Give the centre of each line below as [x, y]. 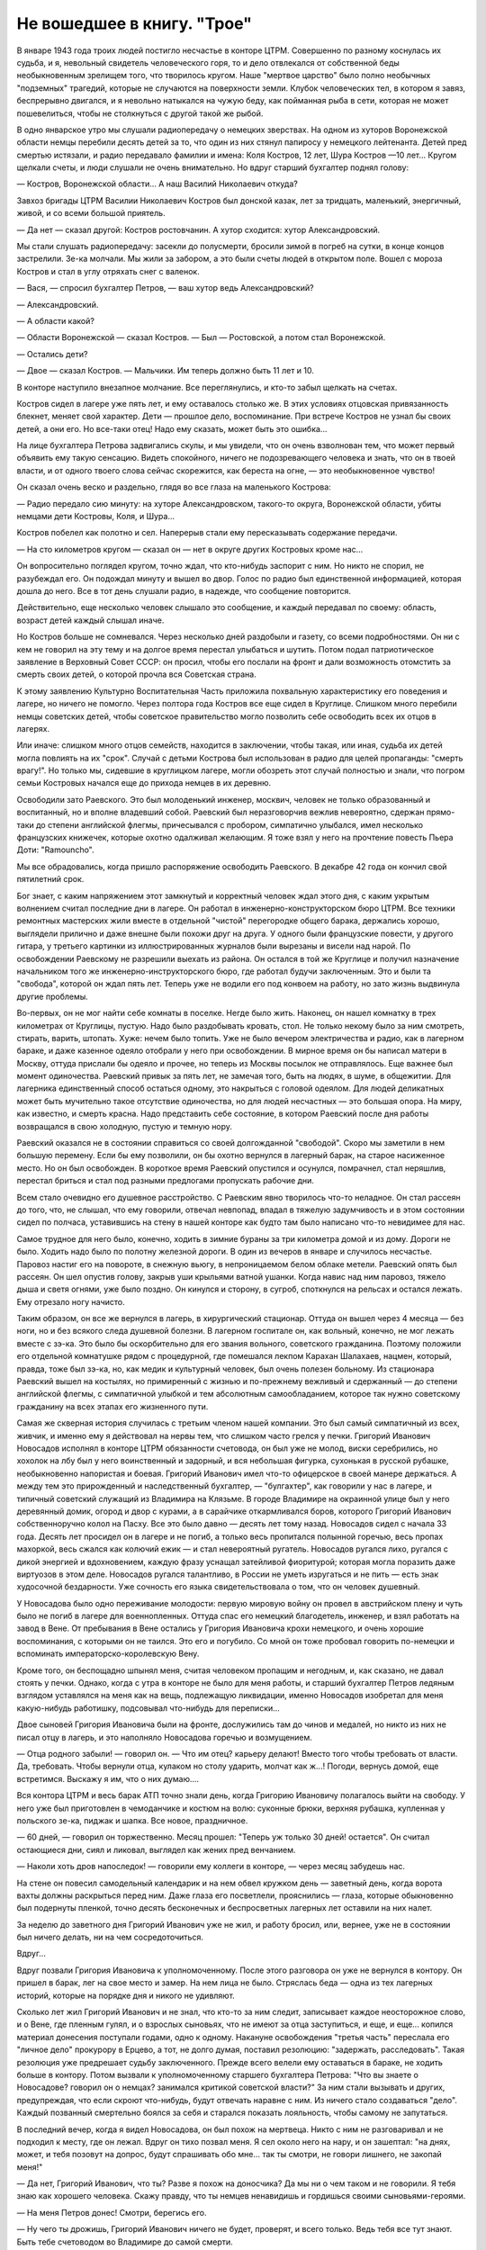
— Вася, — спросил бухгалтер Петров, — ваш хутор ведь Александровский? [165, 288]
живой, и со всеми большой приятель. [91, 213]
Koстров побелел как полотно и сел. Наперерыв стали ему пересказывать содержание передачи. [207, 533]
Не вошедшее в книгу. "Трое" [134, 23]
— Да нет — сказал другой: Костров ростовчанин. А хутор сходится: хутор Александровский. [198, 229]
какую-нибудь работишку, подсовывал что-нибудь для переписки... [148, 1708]
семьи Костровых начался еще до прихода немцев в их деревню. [144, 783]
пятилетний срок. [50, 879]
